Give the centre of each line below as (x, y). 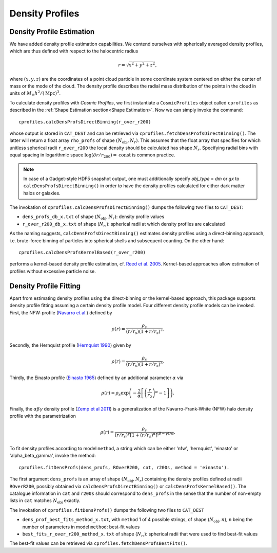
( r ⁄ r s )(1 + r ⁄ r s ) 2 (144, 332)
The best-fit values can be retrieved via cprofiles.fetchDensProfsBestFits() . (98, 543)
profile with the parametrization (43, 416)
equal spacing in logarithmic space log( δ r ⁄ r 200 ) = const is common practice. (92, 155)
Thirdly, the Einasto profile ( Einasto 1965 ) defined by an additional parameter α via (96, 378)
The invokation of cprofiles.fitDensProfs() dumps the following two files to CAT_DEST (107, 510)
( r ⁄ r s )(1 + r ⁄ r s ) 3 (144, 364)
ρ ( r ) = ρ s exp (115, 394)
